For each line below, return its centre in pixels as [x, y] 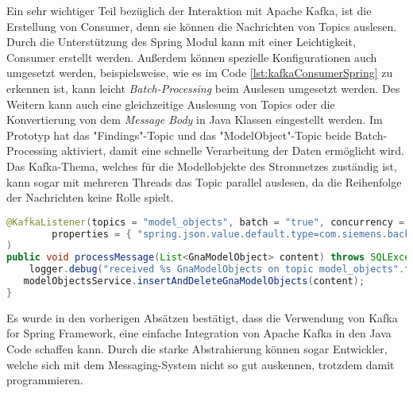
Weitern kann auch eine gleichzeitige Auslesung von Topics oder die [171, 104]
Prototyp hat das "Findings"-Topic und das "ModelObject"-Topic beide [179, 135]
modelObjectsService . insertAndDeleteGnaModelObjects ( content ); [194, 281]
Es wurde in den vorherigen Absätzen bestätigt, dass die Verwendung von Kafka [202, 317]
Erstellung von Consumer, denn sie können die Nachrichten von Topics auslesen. [202, 26]
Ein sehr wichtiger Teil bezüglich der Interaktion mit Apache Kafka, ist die [189, 10]
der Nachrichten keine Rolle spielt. [90, 197]
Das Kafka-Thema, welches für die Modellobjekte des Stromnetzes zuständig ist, [202, 166]
